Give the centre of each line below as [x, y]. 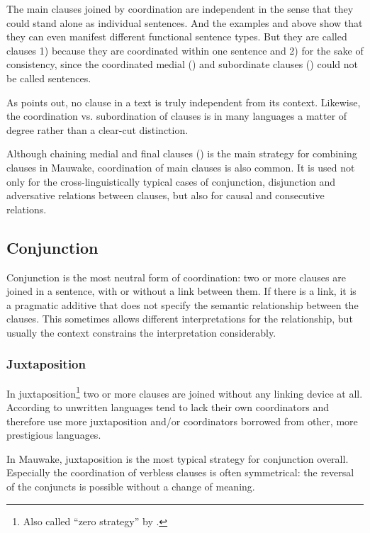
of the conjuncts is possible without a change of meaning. [131, 486]
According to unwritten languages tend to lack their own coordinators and [168, 406]
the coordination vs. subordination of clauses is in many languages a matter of [177, 116]
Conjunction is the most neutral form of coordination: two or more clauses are [176, 277]
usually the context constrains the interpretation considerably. [141, 332]
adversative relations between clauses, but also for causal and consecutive [166, 195]
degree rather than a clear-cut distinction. [97, 129]
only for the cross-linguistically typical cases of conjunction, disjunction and [171, 181]
